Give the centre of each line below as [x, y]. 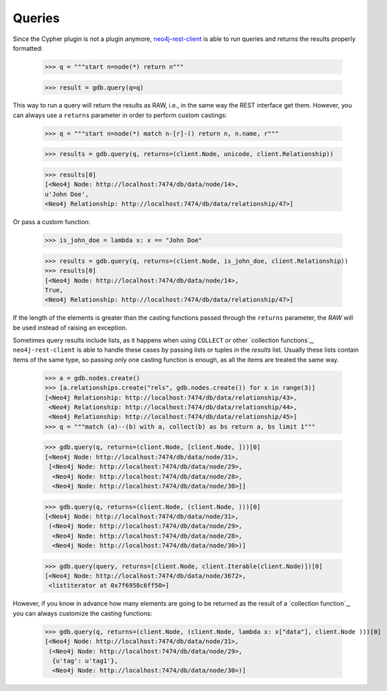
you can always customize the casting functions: [83, 613]
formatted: [28, 48]
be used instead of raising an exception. [70, 327]
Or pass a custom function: [52, 222]
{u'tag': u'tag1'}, [85, 660]
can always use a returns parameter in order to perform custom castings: [120, 115]
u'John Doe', [67, 194]
